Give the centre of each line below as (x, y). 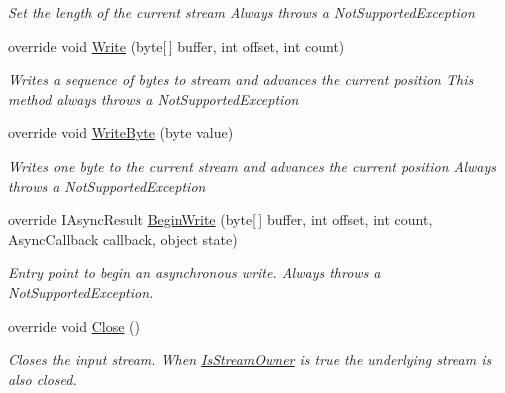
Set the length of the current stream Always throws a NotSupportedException (241, 12)
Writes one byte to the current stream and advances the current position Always (252, 165)
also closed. (42, 378)
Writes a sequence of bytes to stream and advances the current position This (241, 79)
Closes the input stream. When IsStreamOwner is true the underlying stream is (250, 359)
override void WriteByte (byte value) (121, 132)
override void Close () (74, 325)
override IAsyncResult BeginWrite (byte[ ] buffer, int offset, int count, (220, 219)
